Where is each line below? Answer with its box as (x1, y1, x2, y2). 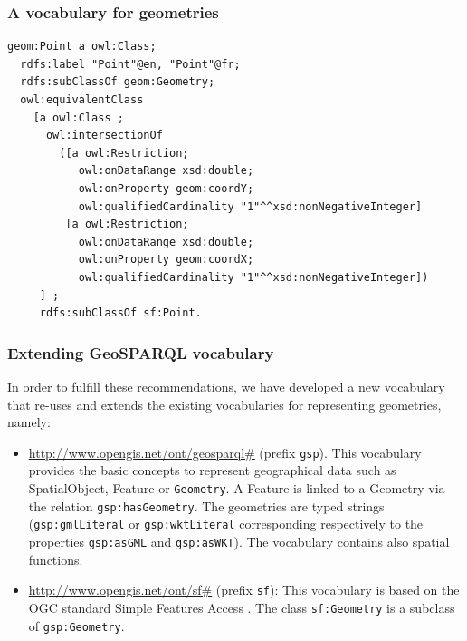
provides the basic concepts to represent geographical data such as (28, 461, 396, 480)
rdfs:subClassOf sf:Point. (39, 306, 202, 320)
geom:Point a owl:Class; (7, 40, 157, 53)
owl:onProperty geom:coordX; (78, 253, 254, 267)
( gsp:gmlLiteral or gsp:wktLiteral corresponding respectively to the (28, 514, 424, 533)
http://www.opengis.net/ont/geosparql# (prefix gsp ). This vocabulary (28, 442, 422, 461)
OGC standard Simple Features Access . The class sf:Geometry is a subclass (28, 597, 455, 617)
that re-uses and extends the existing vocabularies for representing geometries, (7, 394, 442, 413)
